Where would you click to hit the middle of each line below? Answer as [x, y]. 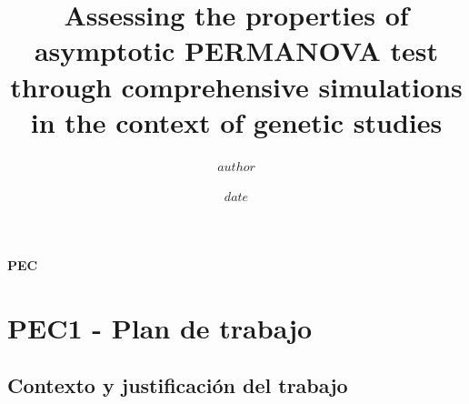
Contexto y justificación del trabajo [178, 385]
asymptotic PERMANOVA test [236, 50]
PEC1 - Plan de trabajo [160, 327]
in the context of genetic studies [236, 121]
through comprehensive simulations [236, 86]
